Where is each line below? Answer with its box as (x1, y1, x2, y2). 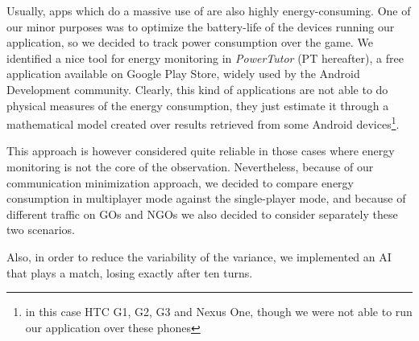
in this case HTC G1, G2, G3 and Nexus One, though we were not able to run (25, 303, 413, 320)
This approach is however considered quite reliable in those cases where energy (6, 142, 395, 159)
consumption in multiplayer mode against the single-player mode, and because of (6, 190, 406, 207)
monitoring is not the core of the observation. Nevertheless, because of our (6, 158, 374, 175)
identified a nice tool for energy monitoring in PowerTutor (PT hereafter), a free (6, 49, 404, 66)
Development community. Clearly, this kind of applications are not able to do (6, 80, 388, 97)
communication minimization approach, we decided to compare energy (6, 174, 354, 191)
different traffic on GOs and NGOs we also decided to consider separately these (6, 205, 398, 222)
